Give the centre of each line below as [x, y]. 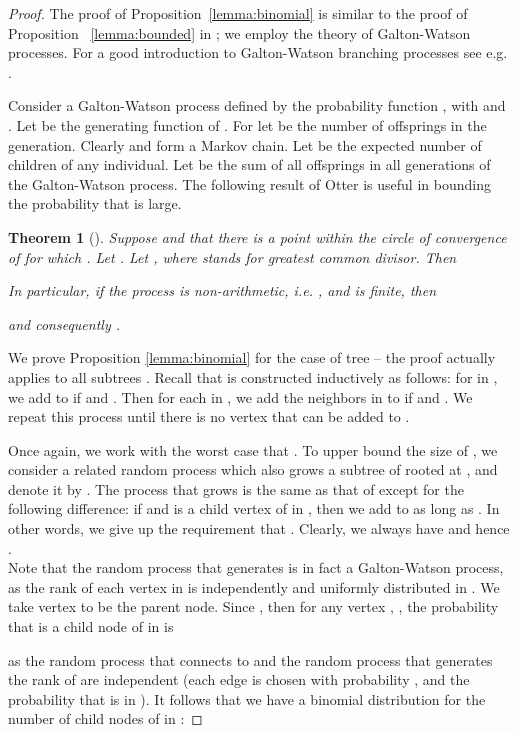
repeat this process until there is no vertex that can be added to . [209, 416]
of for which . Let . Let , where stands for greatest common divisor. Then [232, 256]
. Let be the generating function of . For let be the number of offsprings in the [247, 124]
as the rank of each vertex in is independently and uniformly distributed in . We [254, 586]
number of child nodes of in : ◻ [105, 718]
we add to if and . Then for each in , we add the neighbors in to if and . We [240, 396]
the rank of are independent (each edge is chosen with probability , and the [239, 679]
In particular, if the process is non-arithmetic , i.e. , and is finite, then [222, 290]
